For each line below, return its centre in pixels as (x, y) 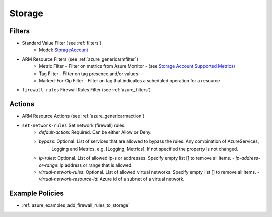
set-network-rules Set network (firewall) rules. (74, 125)
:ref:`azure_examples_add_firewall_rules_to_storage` (76, 205)
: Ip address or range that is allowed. (95, 165)
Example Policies (37, 194)
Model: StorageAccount (63, 50)
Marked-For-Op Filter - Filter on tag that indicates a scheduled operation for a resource (129, 81)
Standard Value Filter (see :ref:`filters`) (62, 43)
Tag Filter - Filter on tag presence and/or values (89, 74)
